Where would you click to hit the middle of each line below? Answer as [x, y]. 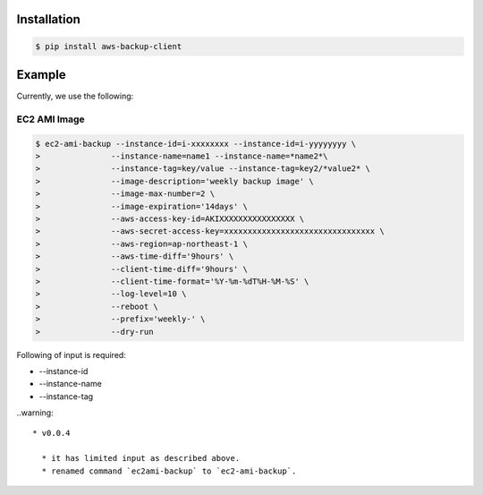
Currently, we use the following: [75, 96]
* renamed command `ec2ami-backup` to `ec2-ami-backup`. [169, 471]
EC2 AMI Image [51, 119]
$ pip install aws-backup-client [109, 46]
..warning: [35, 413]
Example [41, 75]
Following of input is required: [72, 354]
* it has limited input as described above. [141, 458]
